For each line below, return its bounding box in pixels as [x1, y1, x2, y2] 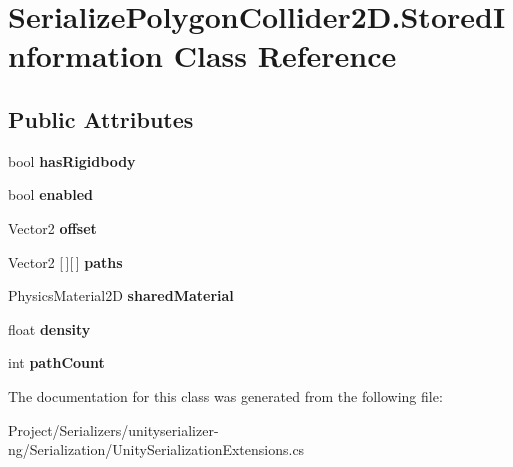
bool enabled [8, 184, 94, 205]
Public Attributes [8, 103, 194, 134]
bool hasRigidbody [8, 150, 136, 171]
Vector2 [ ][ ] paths [8, 251, 123, 272]
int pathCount [8, 352, 105, 373]
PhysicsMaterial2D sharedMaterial [8, 285, 234, 306]
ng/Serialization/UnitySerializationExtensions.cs [8, 439, 305, 460]
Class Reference [173, 35, 397, 76]
